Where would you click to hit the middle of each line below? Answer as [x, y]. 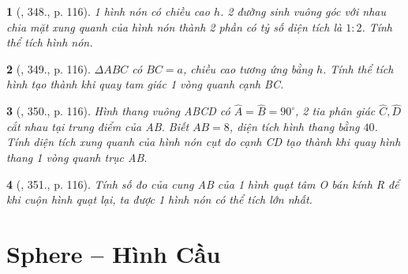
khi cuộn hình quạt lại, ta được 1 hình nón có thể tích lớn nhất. [159, 199]
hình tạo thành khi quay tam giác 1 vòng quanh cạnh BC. [145, 84]
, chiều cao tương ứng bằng [247, 68]
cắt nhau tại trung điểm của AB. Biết [98, 126]
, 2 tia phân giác [335, 111]
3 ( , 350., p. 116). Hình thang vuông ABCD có [118, 111]
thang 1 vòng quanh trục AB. [77, 157]
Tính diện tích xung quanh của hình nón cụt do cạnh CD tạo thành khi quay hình [204, 142]
